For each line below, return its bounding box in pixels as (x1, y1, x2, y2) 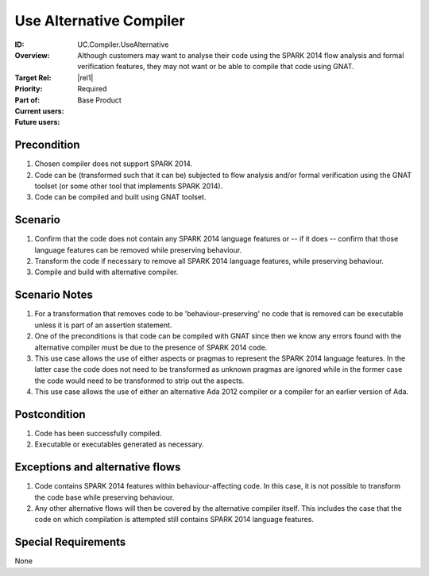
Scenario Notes (14, 288, 93, 302)
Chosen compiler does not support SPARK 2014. (34, 159, 193, 168)
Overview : (14, 50, 51, 60)
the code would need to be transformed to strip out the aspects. (34, 376, 245, 385)
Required (77, 84, 107, 94)
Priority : (14, 84, 43, 94)
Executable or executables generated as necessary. (34, 439, 204, 449)
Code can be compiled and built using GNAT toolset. (34, 192, 207, 202)
